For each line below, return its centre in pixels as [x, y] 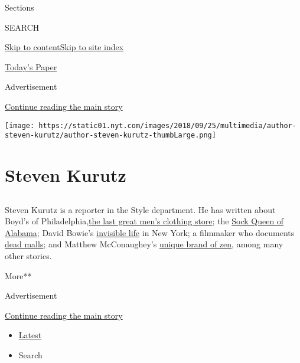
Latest [30, 335]
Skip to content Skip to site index [64, 47]
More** [18, 275]
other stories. [28, 256]
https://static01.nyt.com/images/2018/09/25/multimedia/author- [167, 125]
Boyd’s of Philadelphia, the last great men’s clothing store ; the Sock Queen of [144, 221]
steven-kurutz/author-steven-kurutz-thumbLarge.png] [110, 135]
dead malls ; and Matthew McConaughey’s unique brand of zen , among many [144, 244]
